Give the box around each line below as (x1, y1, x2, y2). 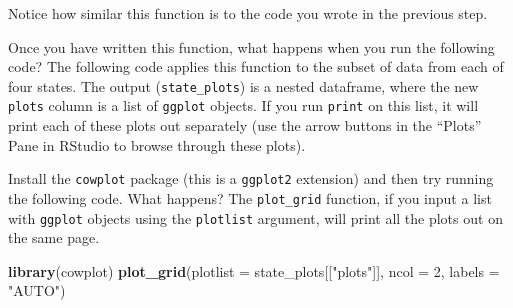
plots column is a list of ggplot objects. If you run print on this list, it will (8, 95, 479, 116)
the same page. (8, 227, 100, 248)
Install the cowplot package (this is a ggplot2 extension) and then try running (8, 168, 494, 189)
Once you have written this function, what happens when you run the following (8, 36, 495, 57)
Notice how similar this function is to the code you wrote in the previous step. (8, 3, 488, 23)
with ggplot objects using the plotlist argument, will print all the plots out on (8, 207, 503, 228)
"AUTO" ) (8, 280, 66, 301)
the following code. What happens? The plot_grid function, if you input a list (8, 187, 492, 208)
